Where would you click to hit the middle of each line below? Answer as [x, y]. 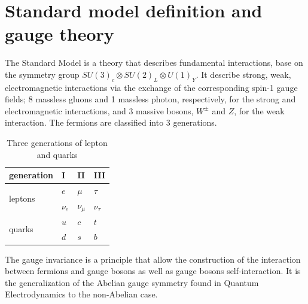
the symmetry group [42, 74]
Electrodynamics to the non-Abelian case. [81, 294]
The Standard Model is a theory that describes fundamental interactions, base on [154, 63]
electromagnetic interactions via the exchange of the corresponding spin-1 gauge [151, 87]
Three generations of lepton [57, 143]
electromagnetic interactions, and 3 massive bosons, [99, 110]
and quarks [57, 154]
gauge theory [60, 34]
